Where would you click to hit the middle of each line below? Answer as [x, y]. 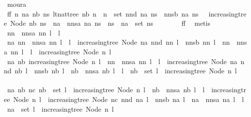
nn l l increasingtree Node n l [61, 51]
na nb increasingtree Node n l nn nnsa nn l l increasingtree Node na [122, 61]
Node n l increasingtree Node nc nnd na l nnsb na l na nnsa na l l [129, 99]
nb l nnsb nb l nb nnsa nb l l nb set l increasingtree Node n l [126, 71]
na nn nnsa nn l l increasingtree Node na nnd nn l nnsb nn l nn [118, 42]
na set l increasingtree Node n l [60, 109]
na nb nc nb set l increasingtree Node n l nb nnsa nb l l [106, 90]
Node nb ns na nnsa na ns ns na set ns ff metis [110, 23]
